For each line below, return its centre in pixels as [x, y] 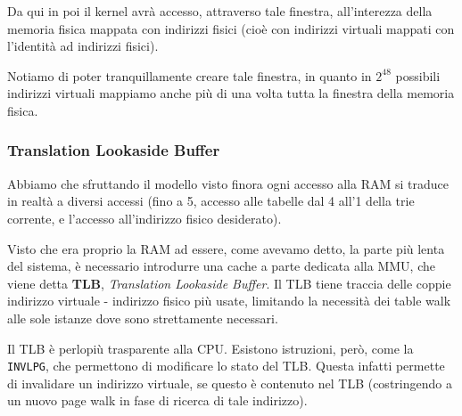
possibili [418, 75]
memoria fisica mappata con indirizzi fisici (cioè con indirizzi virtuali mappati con [231, 28]
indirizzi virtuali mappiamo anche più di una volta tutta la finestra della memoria [231, 93]
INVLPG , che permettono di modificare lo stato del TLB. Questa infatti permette [226, 366]
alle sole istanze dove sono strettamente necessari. [143, 318]
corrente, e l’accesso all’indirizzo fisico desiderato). [144, 218]
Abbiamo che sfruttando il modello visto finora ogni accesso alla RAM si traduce [228, 183]
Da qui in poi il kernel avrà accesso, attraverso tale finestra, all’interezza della [220, 11]
